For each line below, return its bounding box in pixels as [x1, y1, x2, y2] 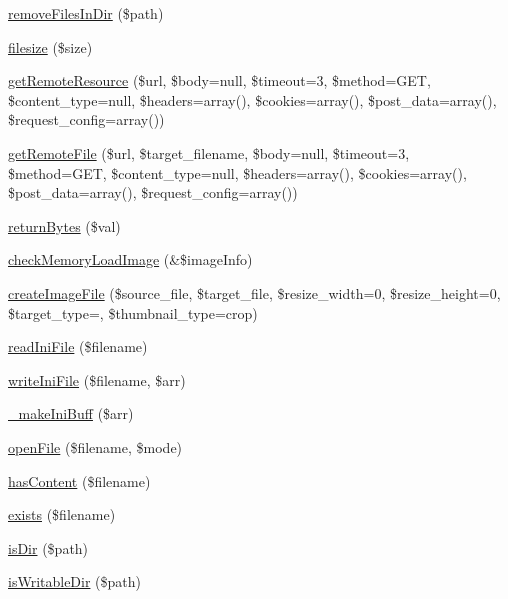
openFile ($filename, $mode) [8, 436, 183, 457]
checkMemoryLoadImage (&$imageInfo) [8, 249, 253, 270]
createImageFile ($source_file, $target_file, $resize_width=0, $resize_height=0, [8, 282, 501, 303]
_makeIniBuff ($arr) [8, 403, 134, 424]
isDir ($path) [8, 537, 89, 558]
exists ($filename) [8, 504, 116, 525]
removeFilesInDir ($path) [8, 3, 164, 23]
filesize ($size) [8, 36, 93, 57]
